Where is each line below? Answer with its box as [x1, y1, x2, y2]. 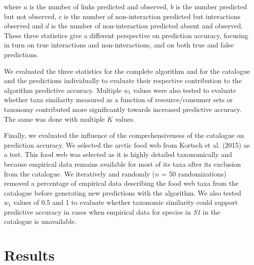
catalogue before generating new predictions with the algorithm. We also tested [4, 187, 241, 198]
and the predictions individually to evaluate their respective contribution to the [4, 75, 242, 86]
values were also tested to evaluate [133, 85, 236, 95]
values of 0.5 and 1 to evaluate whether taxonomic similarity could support [13, 197, 238, 207]
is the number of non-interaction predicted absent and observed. [51, 21, 243, 31]
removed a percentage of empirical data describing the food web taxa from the [4, 178, 239, 188]
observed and [4, 21, 43, 31]
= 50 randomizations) [161, 168, 227, 178]
